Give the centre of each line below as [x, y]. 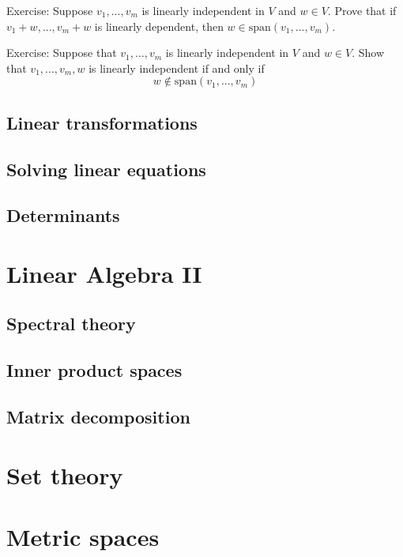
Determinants [63, 215]
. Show [368, 53]
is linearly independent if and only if [177, 68]
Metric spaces [83, 536]
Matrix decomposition [98, 417]
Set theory [65, 474]
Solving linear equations [106, 169]
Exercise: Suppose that [62, 53]
